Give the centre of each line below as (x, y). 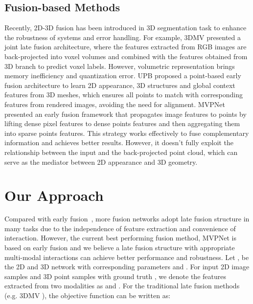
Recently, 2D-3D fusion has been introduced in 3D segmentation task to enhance (126, 28)
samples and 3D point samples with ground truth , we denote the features (115, 276)
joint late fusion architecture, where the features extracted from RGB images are (126, 47)
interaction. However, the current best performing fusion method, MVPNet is (120, 238)
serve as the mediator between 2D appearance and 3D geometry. (101, 162)
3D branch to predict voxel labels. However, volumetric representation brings (120, 66)
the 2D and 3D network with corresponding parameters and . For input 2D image (127, 267)
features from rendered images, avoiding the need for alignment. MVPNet (115, 104)
